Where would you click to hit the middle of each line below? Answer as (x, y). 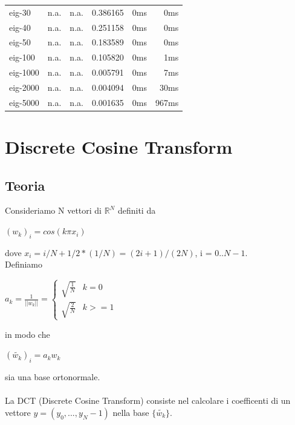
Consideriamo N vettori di (53, 210)
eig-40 (20, 27)
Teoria (25, 185)
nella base (131, 412)
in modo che (28, 334)
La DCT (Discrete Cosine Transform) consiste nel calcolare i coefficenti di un (148, 400)
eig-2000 (24, 87)
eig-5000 (24, 102)
